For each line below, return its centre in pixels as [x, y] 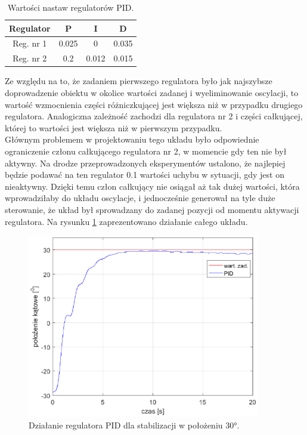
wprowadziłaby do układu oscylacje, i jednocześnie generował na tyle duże [140, 198]
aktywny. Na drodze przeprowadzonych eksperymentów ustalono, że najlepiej [145, 163]
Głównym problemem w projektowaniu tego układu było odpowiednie [132, 139]
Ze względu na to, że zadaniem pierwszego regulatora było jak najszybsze [139, 81]
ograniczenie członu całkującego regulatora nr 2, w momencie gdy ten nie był [146, 151]
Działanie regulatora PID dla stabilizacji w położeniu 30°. [134, 425]
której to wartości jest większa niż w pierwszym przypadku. [114, 127]
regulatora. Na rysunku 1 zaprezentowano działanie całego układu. [126, 221]
